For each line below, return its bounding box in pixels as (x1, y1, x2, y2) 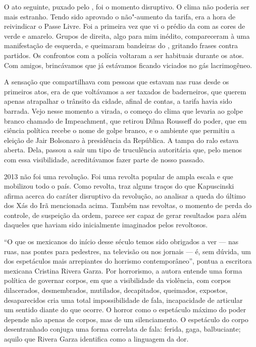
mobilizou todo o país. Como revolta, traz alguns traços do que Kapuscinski (4, 181, 234, 191)
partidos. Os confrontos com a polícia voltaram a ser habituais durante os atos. (4, 50, 244, 60)
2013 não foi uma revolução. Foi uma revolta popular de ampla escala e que (4, 171, 233, 181)
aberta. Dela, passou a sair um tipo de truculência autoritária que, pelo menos (4, 144, 242, 155)
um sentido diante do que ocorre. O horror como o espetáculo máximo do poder (4, 304, 246, 315)
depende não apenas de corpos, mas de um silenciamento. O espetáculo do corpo (4, 314, 249, 324)
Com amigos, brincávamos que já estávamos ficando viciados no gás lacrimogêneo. (4, 60, 252, 70)
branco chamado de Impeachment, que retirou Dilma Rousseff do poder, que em (4, 115, 247, 126)
